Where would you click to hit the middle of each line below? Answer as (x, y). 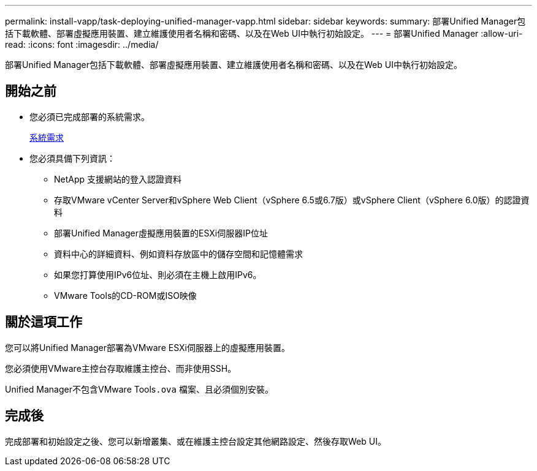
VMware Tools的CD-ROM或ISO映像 (125, 295)
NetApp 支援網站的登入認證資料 (118, 179)
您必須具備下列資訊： (72, 158)
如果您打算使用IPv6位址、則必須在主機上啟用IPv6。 (158, 274)
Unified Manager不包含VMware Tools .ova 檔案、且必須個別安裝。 (139, 389)
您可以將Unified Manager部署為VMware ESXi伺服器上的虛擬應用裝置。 (147, 347)
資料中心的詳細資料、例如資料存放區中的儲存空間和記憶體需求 (178, 254)
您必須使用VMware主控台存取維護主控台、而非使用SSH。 (121, 368)
